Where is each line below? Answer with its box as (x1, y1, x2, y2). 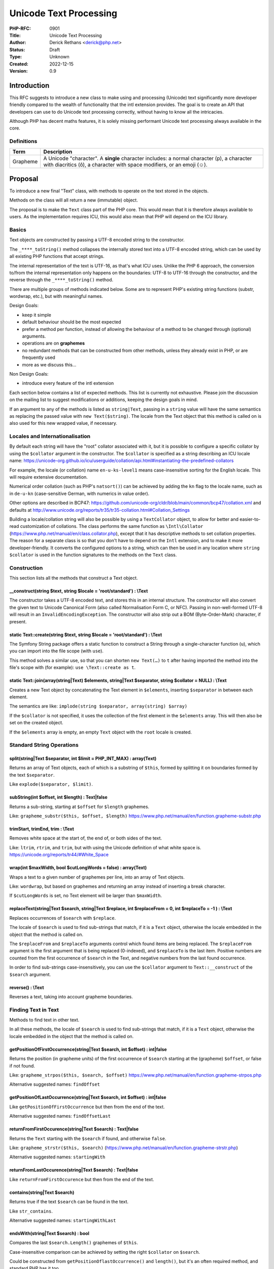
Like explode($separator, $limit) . (9, 781, 93, 787)
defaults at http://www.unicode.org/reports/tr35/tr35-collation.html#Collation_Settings (9, 507, 190, 513)
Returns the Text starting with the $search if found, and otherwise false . (9, 1135, 167, 1142)
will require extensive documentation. (9, 474, 88, 480)
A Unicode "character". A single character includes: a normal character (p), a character (43, 155, 252, 162)
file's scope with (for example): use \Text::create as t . (9, 664, 136, 671)
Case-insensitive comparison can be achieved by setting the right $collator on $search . (9, 1249, 200, 1255)
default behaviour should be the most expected (22, 319, 121, 325)
